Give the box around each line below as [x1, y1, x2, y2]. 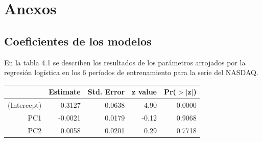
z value [132, 86, 157, 97]
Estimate [49, 86, 81, 97]
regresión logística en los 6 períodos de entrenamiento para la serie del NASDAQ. [4, 67, 258, 78]
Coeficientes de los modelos [4, 33, 152, 49]
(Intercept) [8, 100, 42, 110]
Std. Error [87, 86, 125, 97]
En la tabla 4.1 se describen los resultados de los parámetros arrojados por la [4, 57, 246, 67]
